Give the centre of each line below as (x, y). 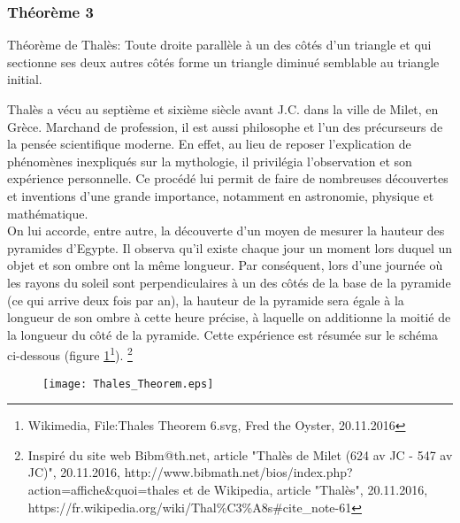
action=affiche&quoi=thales (103, 489)
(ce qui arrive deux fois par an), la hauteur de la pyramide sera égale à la (206, 300)
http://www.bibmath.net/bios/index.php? (238, 472)
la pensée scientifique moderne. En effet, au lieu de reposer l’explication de (209, 144)
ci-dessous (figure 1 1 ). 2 (70, 354)
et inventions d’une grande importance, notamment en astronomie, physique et (221, 195)
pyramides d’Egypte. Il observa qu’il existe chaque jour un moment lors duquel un (230, 247)
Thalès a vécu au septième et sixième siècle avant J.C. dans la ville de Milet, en (223, 109)
